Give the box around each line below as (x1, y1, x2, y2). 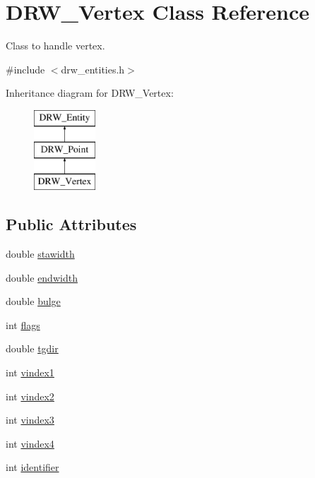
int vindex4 (6, 436, 54, 450)
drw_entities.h (61, 61, 125, 76)
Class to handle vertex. (6, 38, 105, 53)
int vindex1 (6, 365, 54, 380)
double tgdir (6, 341, 59, 356)
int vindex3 (6, 412, 54, 427)
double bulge (6, 294, 61, 309)
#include (6, 61, 45, 76)
